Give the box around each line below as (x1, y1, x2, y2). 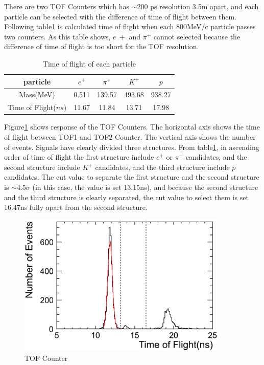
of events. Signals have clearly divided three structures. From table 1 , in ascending (4, 141, 259, 152)
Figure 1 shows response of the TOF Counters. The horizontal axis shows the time (4, 121, 260, 132)
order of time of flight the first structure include (4, 152, 154, 162)
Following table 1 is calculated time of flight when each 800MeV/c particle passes (4, 21, 256, 32)
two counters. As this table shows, (4, 31, 111, 41)
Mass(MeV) (19, 89, 55, 100)
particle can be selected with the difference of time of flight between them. (4, 11, 237, 22)
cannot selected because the (153, 31, 241, 41)
